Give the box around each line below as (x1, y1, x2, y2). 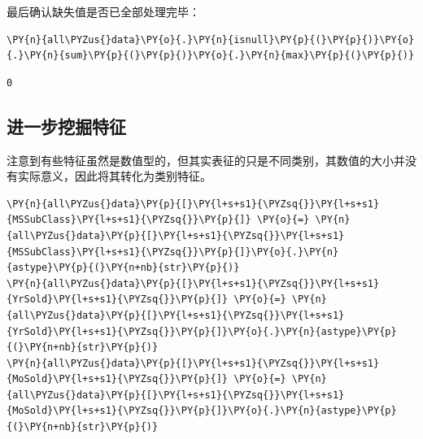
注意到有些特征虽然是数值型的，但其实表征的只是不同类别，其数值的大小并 (7, 151, 405, 168)
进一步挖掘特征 (7, 113, 126, 138)
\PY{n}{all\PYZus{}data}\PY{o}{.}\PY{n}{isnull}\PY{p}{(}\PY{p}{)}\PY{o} (7, 33, 415, 46)
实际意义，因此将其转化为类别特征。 (17, 167, 211, 185)
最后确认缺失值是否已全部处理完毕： (7, 3, 200, 20)
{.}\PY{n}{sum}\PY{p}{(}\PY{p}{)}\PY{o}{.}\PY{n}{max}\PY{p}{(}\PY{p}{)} (7, 50, 415, 62)
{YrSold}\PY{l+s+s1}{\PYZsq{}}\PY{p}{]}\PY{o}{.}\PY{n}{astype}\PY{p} (7, 325, 397, 337)
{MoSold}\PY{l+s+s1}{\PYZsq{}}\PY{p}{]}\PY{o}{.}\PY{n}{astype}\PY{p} (7, 405, 397, 417)
